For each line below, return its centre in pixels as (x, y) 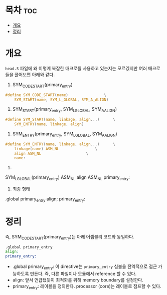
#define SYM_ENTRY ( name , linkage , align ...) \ (60, 144)
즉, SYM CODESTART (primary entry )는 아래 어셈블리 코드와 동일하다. (70, 237)
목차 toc (21, 10)
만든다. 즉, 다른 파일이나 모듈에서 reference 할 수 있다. (83, 274)
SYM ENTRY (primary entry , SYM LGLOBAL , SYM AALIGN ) (65, 134)
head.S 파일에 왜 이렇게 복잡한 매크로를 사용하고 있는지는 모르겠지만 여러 (76, 68)
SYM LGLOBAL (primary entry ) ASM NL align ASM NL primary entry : (68, 178)
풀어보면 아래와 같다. (35, 74)
